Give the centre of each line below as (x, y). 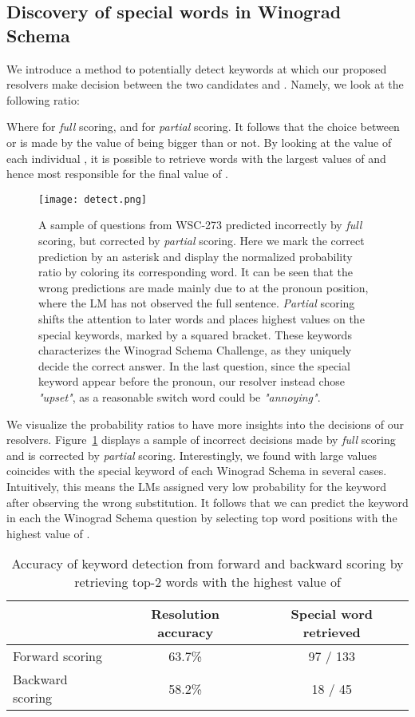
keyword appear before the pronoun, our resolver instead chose (192, 381)
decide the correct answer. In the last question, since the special (194, 365)
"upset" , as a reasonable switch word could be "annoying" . (180, 396)
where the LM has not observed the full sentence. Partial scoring (197, 303)
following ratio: (43, 99)
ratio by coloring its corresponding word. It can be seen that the (196, 272)
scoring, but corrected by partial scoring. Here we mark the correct (202, 240)
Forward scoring (58, 656)
